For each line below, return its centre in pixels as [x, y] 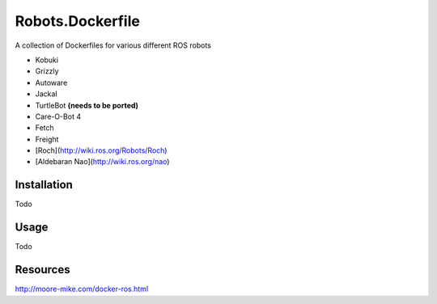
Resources [42, 270]
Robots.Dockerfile [78, 21]
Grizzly [47, 71]
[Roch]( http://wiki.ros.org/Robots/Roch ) [101, 150]
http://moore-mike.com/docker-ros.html [82, 289]
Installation [44, 185]
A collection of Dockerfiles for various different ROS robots [113, 45]
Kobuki [47, 60]
